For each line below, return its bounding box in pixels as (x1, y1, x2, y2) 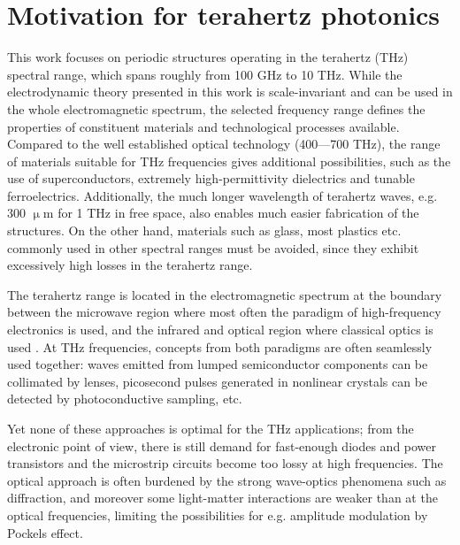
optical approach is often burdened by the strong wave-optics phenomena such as (7, 471, 447, 489)
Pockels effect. (7, 523, 83, 541)
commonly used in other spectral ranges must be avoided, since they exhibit (7, 238, 419, 257)
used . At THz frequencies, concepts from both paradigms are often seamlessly (7, 337, 433, 356)
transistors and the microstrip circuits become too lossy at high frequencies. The (7, 454, 443, 472)
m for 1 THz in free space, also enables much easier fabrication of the (42, 203, 419, 222)
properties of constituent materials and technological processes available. (7, 117, 400, 135)
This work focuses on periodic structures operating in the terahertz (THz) (7, 48, 409, 66)
